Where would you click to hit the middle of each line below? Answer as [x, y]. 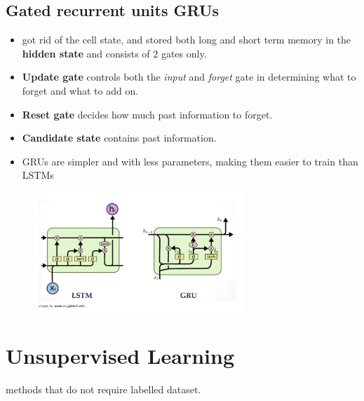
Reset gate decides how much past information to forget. [147, 114]
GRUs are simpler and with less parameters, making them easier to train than [190, 161]
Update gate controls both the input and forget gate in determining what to [189, 77]
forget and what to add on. [80, 90]
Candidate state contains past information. [119, 138]
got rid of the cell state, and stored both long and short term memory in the [187, 40]
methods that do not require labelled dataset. [103, 389]
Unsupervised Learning [120, 356]
